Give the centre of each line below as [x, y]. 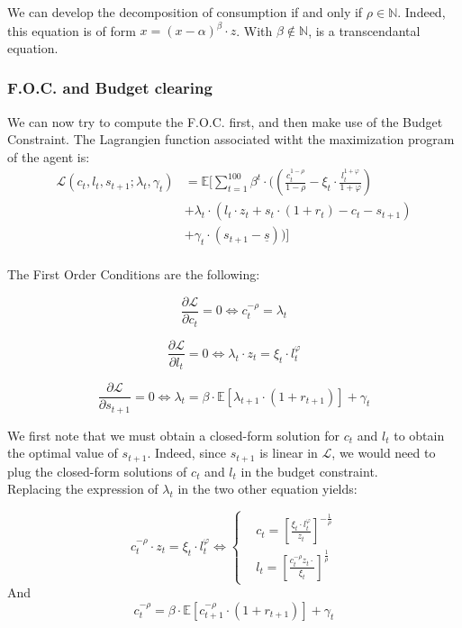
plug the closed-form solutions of [97, 471]
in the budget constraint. [309, 471]
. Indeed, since [187, 453]
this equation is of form [72, 30]
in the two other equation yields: [267, 489]
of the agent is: [49, 156]
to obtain [419, 435]
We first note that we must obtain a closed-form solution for [174, 435]
